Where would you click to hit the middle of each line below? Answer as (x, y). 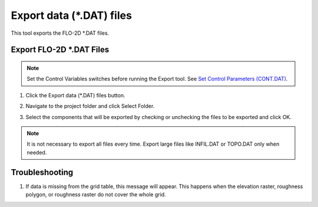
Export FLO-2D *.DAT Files (60, 50)
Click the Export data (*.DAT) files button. (75, 95)
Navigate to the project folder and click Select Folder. (90, 106)
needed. (37, 152)
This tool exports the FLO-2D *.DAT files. (60, 33)
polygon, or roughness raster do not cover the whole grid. (96, 194)
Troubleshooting (42, 172)
